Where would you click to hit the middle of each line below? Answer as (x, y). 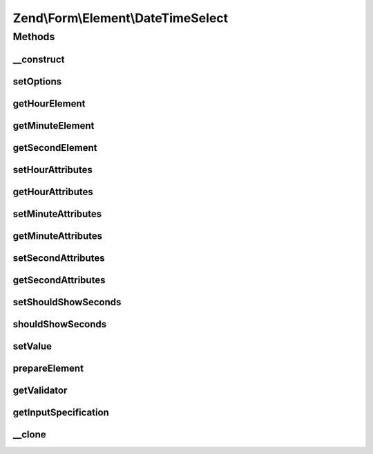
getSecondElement (55, 148)
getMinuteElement (54, 126)
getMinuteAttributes (58, 236)
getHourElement (49, 103)
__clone (29, 434)
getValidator (40, 390)
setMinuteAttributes (57, 214)
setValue (32, 346)
